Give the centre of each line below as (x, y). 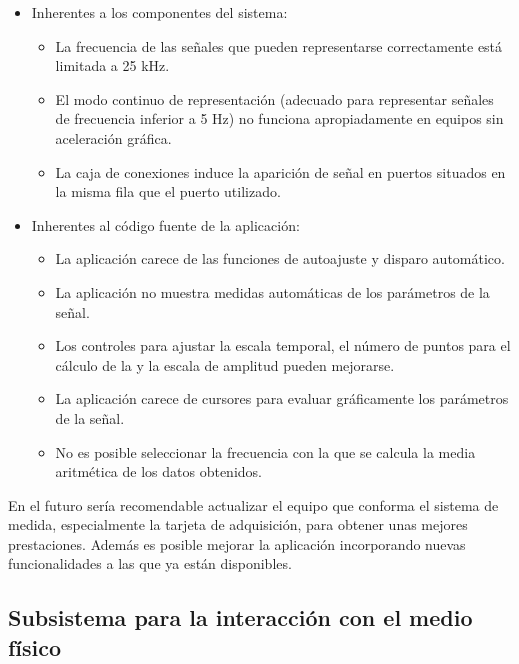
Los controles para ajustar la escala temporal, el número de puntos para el (283, 345)
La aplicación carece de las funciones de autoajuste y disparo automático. (280, 258)
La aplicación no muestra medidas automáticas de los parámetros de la (272, 291)
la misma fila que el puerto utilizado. (168, 191)
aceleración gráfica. (113, 137)
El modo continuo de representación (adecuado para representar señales (274, 98)
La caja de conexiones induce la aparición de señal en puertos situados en (280, 171)
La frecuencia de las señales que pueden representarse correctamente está (279, 45)
